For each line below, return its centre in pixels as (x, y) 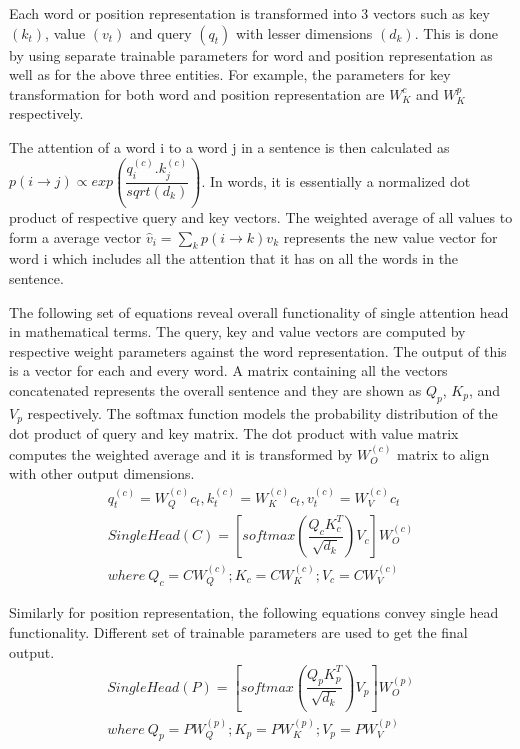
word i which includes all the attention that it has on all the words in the (234, 258)
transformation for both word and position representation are (197, 93)
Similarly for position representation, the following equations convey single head (254, 612)
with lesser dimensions (304, 32)
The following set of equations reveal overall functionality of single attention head (259, 311)
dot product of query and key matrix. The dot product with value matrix (234, 433)
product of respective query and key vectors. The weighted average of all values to (261, 216)
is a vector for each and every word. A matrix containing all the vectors (228, 370)
